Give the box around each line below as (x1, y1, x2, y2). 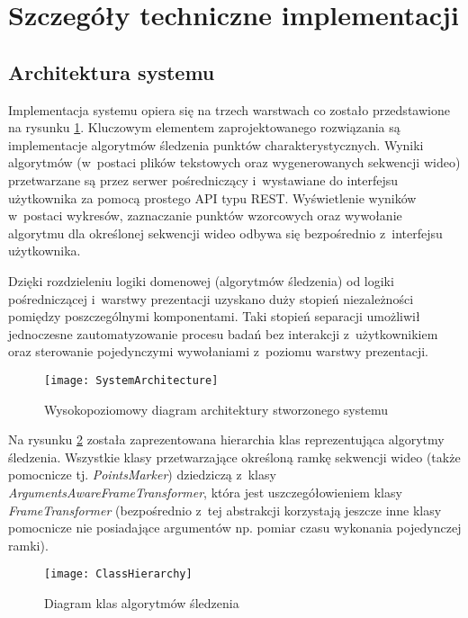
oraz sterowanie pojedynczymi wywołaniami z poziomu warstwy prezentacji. (8, 342, 428, 361)
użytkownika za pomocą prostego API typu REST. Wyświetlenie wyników (8, 188, 417, 207)
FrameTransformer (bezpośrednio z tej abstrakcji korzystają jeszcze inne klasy (8, 500, 442, 519)
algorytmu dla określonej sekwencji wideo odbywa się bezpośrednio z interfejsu (8, 223, 443, 242)
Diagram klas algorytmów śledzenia (44, 593, 239, 612)
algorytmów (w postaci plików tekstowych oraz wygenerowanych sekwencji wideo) (8, 153, 461, 172)
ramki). (8, 535, 49, 554)
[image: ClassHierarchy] (44, 568, 193, 581)
